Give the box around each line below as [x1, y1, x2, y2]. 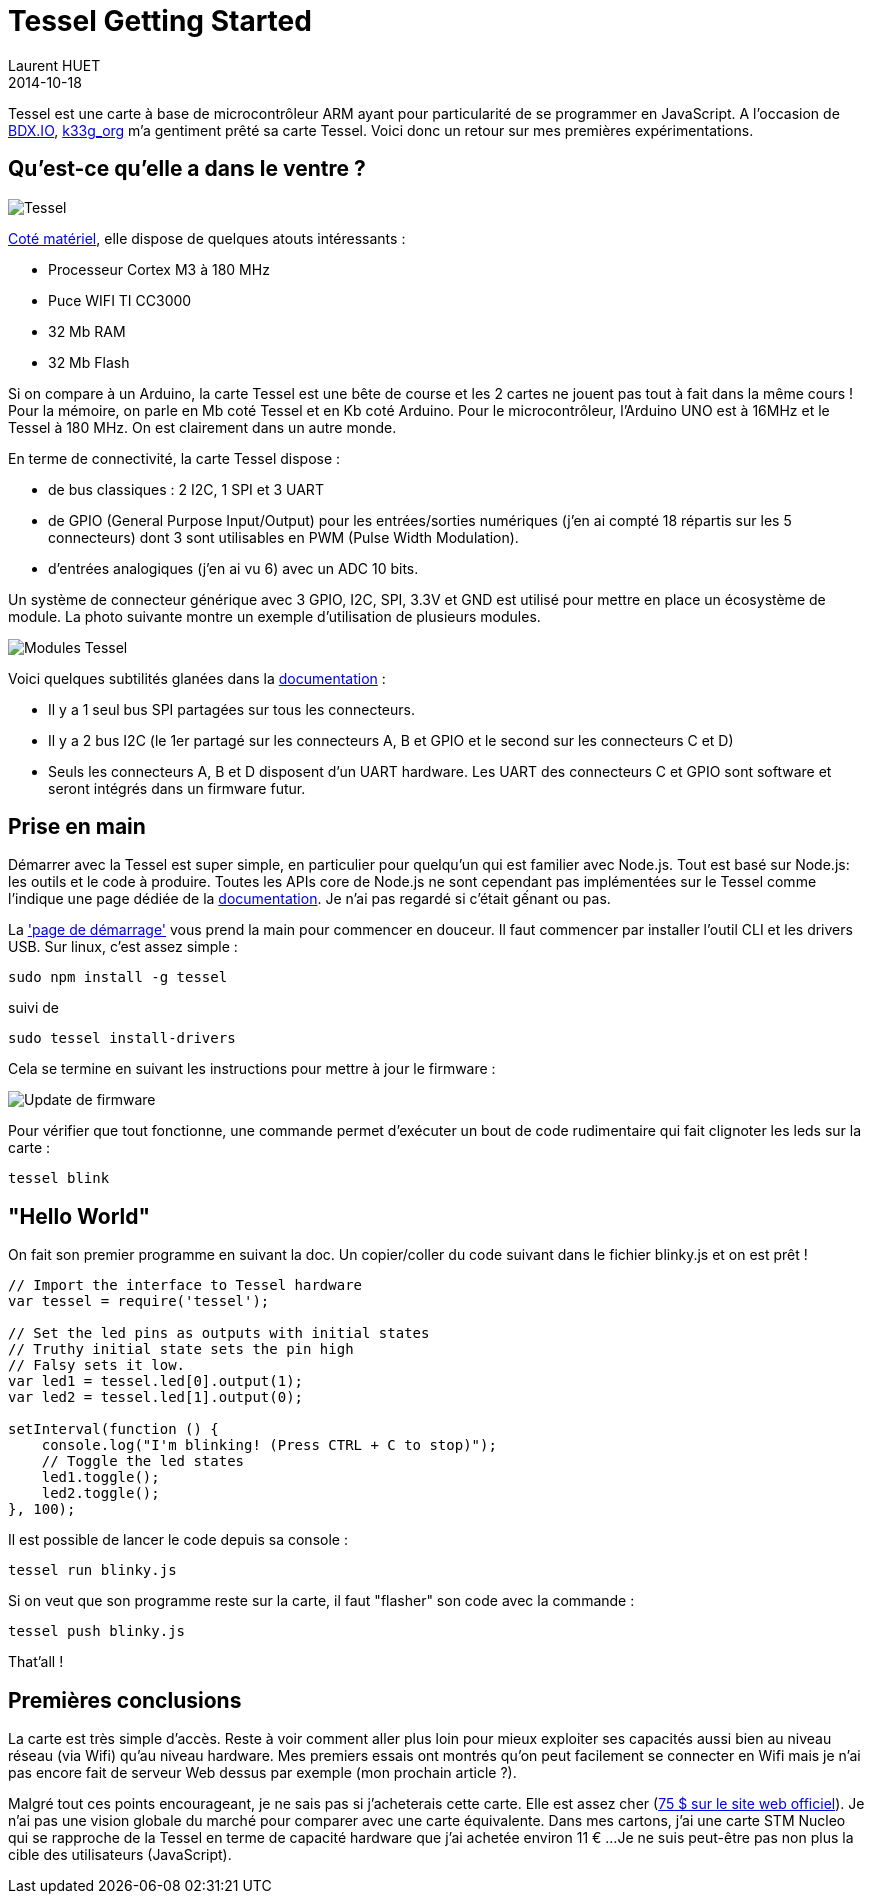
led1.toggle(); [41, 1469, 160, 1486]
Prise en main [8, 814, 146, 840]
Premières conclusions [8, 1687, 242, 1713]
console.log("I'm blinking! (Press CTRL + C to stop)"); [41, 1437, 497, 1454]
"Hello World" [8, 1203, 151, 1229]
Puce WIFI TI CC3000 [48, 291, 192, 309]
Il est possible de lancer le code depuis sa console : [8, 1531, 348, 1549]
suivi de [8, 999, 59, 1017]
